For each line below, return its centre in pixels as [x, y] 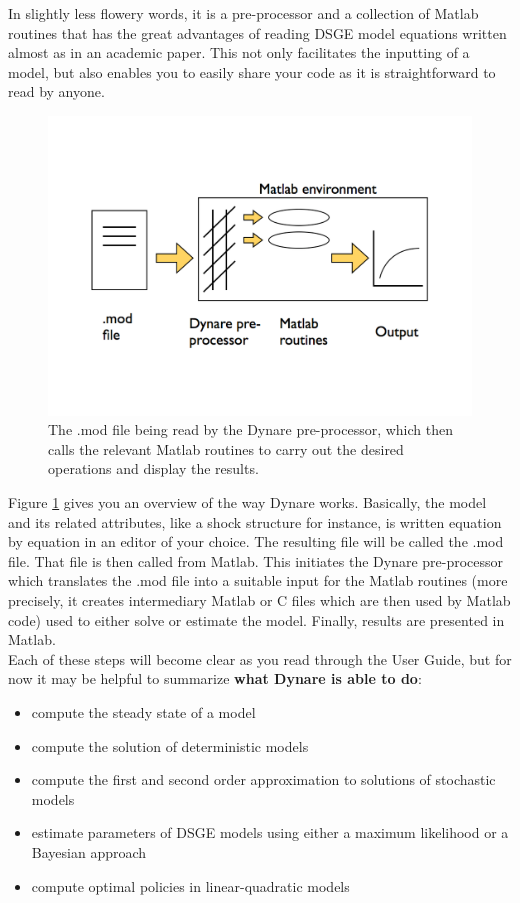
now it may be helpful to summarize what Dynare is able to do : [215, 678]
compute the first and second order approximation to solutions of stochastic [263, 779]
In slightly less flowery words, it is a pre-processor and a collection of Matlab [243, 13]
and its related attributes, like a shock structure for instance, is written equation [255, 521]
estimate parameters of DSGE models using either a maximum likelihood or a [270, 832]
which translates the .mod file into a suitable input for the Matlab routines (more [258, 580]
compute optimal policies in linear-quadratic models [190, 885]
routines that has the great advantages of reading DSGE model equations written [257, 32]
